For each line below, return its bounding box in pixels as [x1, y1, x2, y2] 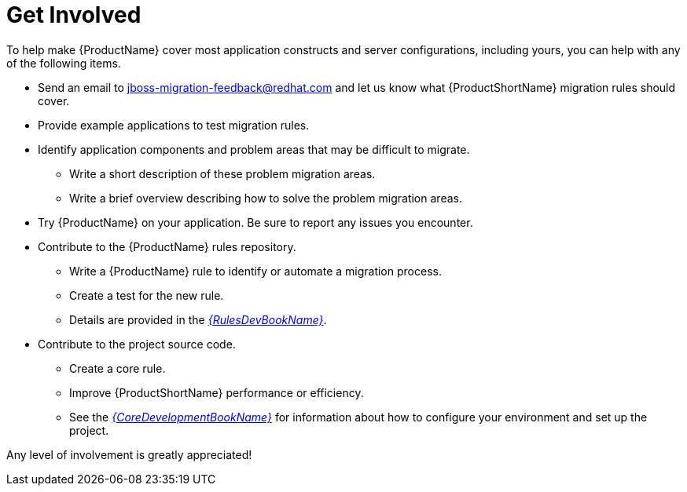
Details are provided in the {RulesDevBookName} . [69, 312, 327, 326]
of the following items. [6, 56, 121, 70]
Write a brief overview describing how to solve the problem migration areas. [69, 191, 462, 205]
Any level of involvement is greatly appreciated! [6, 447, 252, 461]
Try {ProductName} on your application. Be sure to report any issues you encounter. [38, 215, 473, 229]
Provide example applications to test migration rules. [38, 118, 310, 132]
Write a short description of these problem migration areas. [69, 166, 376, 180]
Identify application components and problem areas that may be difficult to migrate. [38, 142, 470, 156]
